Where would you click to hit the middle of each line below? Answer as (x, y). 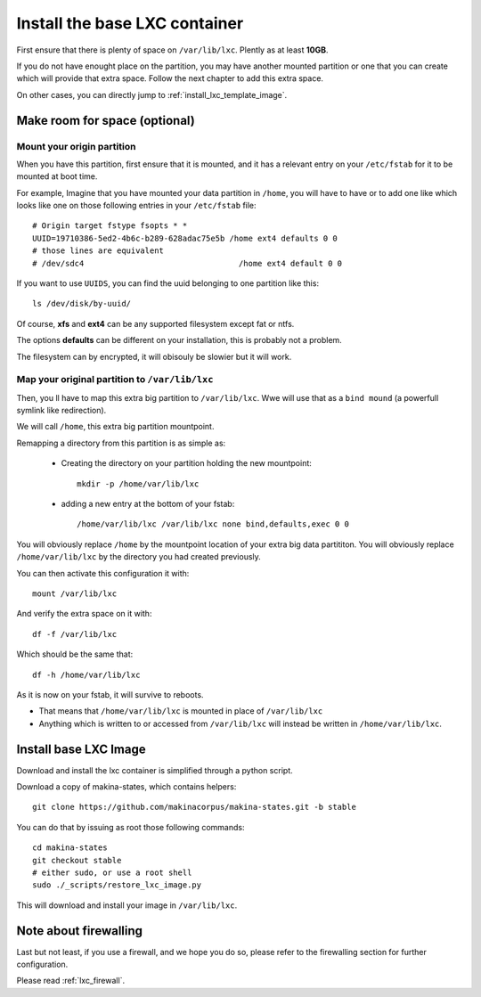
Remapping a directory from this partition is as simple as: (121, 443)
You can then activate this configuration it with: (103, 573)
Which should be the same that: (75, 654)
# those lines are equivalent (98, 251)
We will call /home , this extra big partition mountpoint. (115, 427)
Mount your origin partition (76, 146)
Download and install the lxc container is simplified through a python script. (155, 770)
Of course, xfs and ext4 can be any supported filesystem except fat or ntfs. (155, 323)
